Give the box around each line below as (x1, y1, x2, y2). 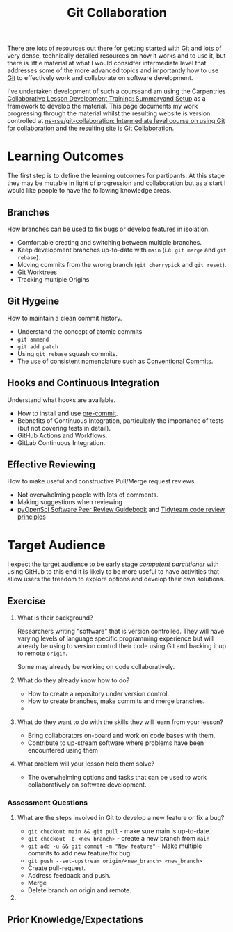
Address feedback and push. (27, 871, 111, 880)
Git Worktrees (17, 268, 58, 276)
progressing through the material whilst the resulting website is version (7, 109, 211, 118)
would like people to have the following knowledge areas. (7, 186, 172, 195)
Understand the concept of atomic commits (17, 327, 143, 335)
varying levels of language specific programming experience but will (17, 634, 214, 643)
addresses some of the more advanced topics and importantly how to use (7, 66, 219, 74)
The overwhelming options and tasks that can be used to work (27, 773, 207, 782)
